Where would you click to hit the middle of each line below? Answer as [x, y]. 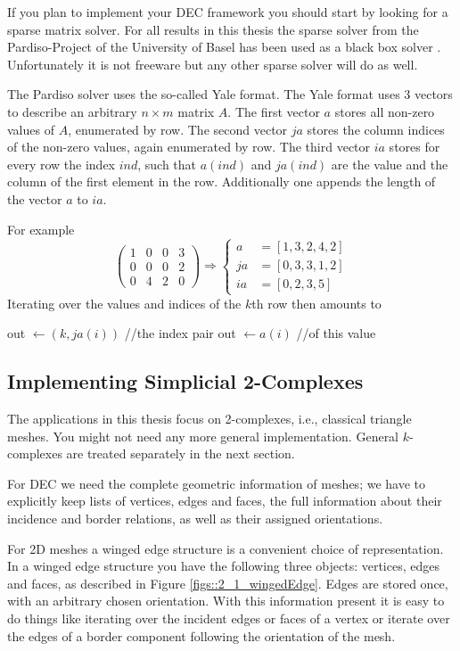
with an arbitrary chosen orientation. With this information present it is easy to [226, 601]
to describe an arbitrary [72, 111]
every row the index [62, 164]
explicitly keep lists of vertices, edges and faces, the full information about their [225, 501]
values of [31, 129]
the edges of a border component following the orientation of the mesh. [201, 635]
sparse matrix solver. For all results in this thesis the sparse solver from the [213, 29]
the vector [35, 198]
